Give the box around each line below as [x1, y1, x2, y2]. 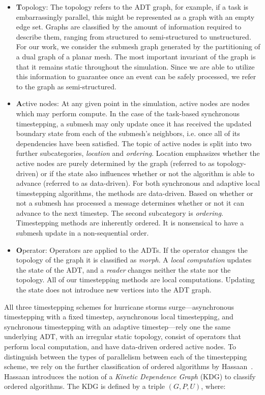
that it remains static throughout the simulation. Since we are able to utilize [16, 61, 255, 72]
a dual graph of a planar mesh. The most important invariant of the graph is [16, 51, 256, 61]
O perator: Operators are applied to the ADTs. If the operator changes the [16, 244, 248, 255]
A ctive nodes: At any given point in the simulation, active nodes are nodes [16, 98, 250, 109]
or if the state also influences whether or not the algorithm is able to [41, 168, 255, 178]
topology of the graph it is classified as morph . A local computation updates [16, 254, 252, 265]
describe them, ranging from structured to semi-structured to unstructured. [16, 31, 251, 42]
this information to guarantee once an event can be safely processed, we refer [16, 71, 256, 82]
